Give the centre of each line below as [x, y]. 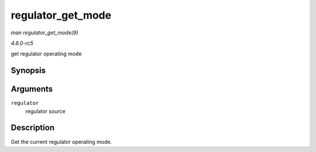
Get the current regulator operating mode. [61, 142]
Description [33, 128]
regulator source [45, 111]
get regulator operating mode [46, 54]
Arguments [32, 89]
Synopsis [28, 71]
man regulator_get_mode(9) [44, 33]
